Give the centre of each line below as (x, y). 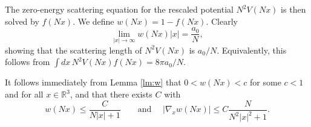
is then (293, 9)
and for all (24, 94)
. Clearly (222, 21)
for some (266, 82)
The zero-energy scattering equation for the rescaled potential (119, 9)
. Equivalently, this (252, 50)
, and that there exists (111, 94)
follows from (28, 62)
